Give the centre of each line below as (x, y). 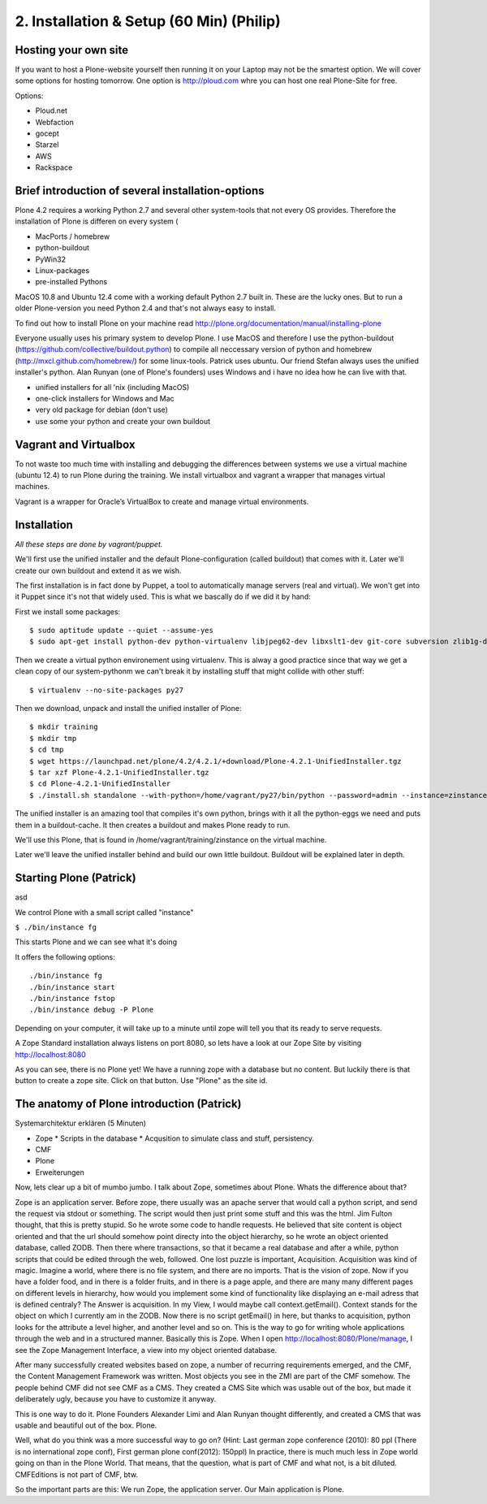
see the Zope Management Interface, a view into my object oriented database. (146, 1350)
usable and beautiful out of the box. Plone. (86, 1425)
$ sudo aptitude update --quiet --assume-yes (122, 631)
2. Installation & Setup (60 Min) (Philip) (148, 21)
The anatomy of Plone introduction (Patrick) (129, 1104)
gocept (47, 133)
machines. (32, 487)
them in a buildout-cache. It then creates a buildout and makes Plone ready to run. (153, 825)
